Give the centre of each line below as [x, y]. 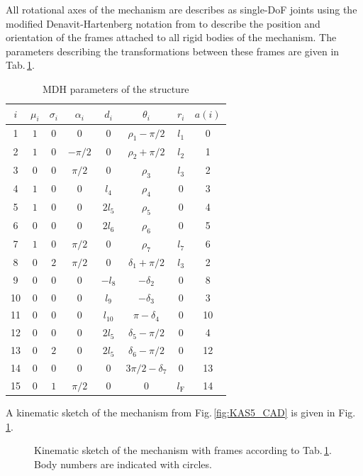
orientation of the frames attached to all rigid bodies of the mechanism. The [171, 37]
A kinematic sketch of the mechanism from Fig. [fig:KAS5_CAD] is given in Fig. [181, 412]
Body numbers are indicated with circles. [123, 464]
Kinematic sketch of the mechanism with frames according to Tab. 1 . [183, 450]
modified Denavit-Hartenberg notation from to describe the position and [163, 23]
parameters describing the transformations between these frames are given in [173, 51]
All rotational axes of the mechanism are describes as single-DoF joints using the [181, 9]
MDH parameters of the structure [116, 88]
